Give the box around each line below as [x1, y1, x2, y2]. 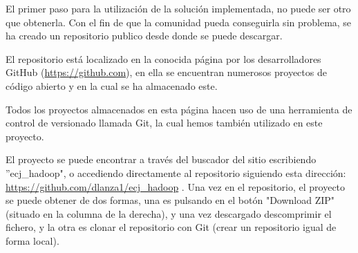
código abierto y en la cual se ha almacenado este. [6, 78, 218, 93]
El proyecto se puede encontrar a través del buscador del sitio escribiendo [6, 152, 317, 167]
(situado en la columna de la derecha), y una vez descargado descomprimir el [6, 206, 332, 221]
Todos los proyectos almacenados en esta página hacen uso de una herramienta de [6, 102, 352, 116]
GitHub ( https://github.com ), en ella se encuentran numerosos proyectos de [6, 65, 327, 79]
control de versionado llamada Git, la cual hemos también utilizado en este [6, 115, 323, 130]
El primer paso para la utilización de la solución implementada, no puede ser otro [6, 1, 351, 15]
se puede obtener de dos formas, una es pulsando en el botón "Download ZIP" [6, 193, 335, 207]
